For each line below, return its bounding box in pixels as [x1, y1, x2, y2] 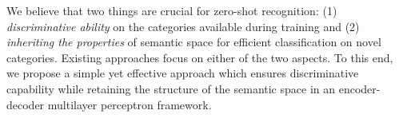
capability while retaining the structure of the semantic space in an [6, 80, 336, 96]
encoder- [338, 80, 381, 96]
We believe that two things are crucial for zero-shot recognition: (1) [6, 2, 337, 18]
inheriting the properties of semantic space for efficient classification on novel [6, 33, 381, 50]
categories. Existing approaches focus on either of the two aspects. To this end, [6, 49, 393, 65]
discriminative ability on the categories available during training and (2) [6, 18, 360, 34]
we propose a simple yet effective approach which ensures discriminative [6, 65, 359, 81]
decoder [6, 96, 45, 112]
